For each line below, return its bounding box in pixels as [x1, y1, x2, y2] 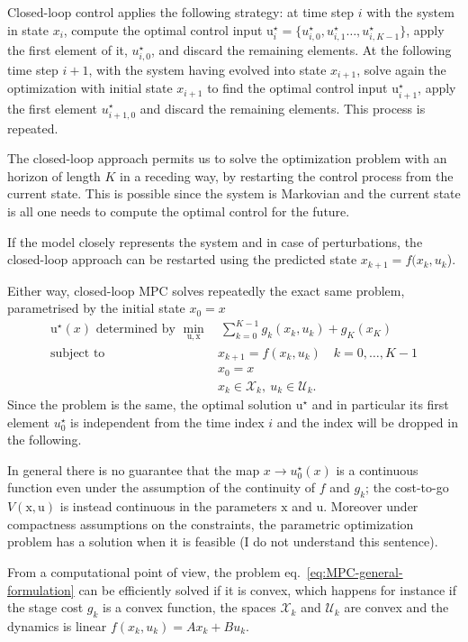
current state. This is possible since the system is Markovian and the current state [7, 184, 461, 203]
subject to [50, 346, 105, 360]
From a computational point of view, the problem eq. [7, 563, 301, 582]
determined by [95, 323, 175, 336]
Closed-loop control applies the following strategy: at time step [7, 3, 354, 21]
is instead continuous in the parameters [59, 497, 277, 516]
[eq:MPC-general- [306, 563, 403, 582]
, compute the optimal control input [63, 20, 263, 39]
